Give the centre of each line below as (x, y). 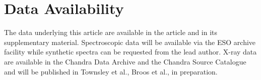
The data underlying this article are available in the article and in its (111, 32)
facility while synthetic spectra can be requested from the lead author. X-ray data (130, 52)
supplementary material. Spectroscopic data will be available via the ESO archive (130, 42)
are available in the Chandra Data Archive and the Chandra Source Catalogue (125, 61)
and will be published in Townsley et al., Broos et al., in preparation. (111, 71)
